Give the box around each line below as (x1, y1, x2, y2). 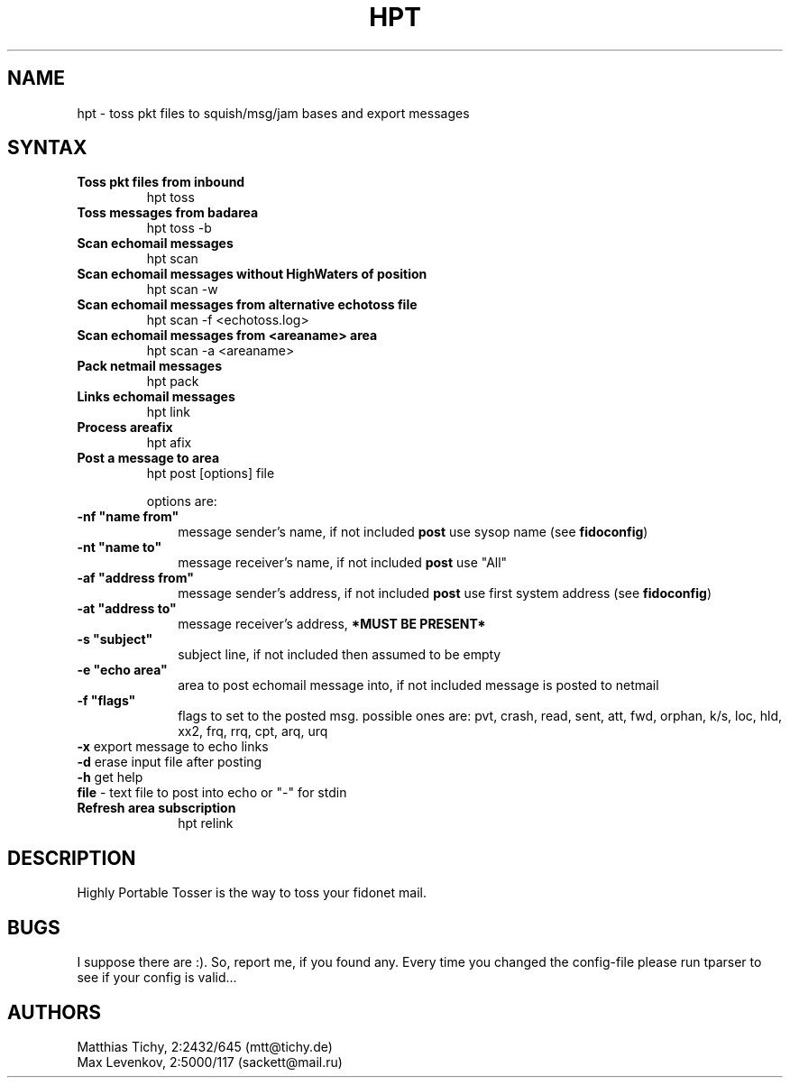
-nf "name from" (77, 509, 179, 525)
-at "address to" (77, 601, 177, 617)
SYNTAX (7, 136, 87, 160)
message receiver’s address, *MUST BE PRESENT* (178, 616, 486, 632)
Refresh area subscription (77, 800, 236, 816)
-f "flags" (77, 693, 136, 709)
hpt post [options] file (146, 465, 275, 482)
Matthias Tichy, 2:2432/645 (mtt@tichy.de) (77, 1038, 333, 1054)
